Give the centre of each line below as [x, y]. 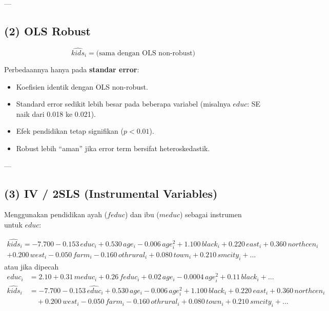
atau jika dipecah [32, 266]
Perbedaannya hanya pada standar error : [72, 69]
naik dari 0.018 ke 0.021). [56, 113]
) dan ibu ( [142, 214]
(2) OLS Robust [47, 30]
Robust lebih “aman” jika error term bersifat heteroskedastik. [113, 148]
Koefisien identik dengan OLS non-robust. [82, 86]
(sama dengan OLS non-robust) [146, 54]
